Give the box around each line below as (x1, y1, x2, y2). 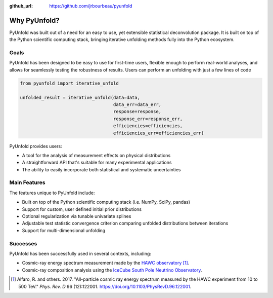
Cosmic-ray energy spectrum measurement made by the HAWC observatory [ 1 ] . (22, 260, 190, 266)
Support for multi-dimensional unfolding (22, 227, 106, 233)
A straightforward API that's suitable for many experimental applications (22, 160, 172, 166)
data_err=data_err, (113, 101, 162, 107)
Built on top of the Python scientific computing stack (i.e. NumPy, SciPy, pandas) (22, 199, 191, 205)
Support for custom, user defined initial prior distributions (22, 206, 142, 212)
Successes (9, 240, 37, 247)
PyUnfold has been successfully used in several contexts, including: (9, 250, 152, 256)
